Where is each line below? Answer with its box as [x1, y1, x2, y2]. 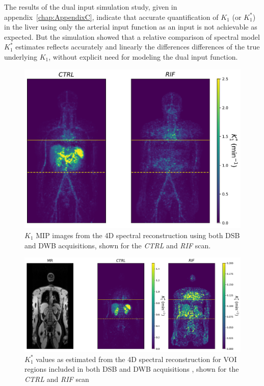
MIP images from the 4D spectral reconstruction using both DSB [36, 229, 240, 240]
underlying [4, 51, 38, 62]
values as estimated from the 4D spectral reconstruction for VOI [36, 353, 237, 364]
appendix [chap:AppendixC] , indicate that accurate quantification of [4, 11, 219, 22]
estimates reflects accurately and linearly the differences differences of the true [15, 41, 260, 52]
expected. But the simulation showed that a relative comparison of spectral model [4, 31, 260, 42]
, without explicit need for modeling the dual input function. [48, 51, 238, 62]
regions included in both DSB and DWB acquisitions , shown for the [24, 364, 239, 374]
